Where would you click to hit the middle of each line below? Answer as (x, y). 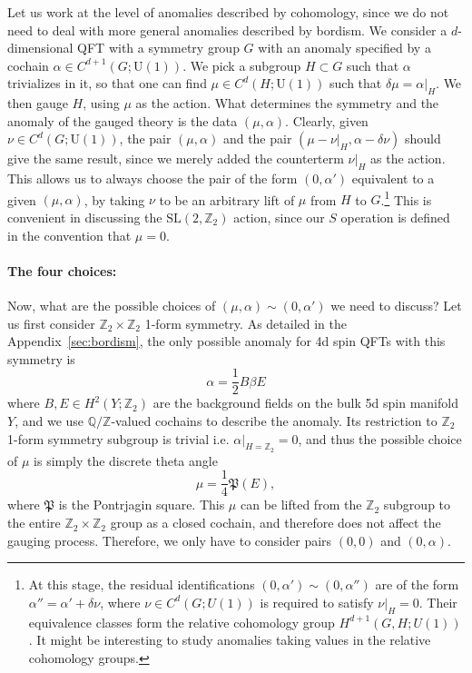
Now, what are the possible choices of (112, 305)
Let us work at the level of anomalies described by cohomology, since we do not (228, 12)
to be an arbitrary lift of (227, 199)
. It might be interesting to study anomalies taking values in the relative (230, 640)
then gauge (38, 103)
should (423, 139)
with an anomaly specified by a (344, 48)
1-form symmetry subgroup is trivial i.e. (118, 438)
